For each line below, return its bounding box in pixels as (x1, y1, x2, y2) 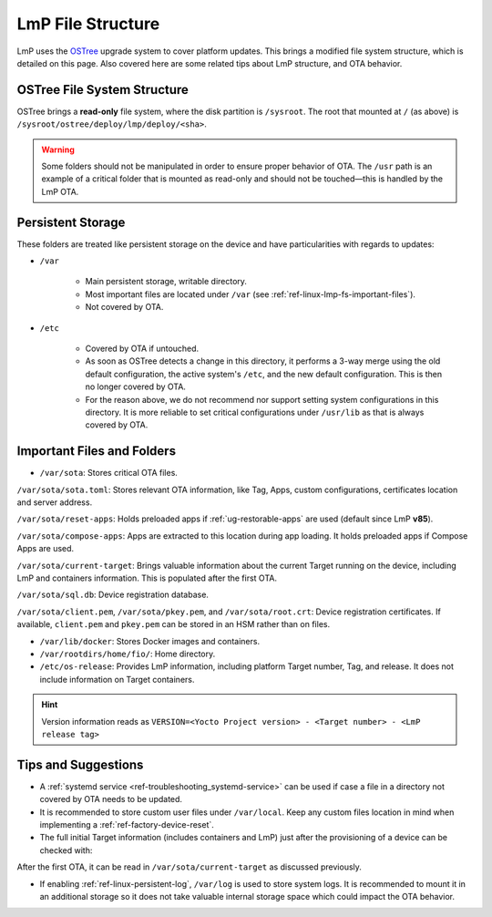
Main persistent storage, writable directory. (85, 276, 248, 287)
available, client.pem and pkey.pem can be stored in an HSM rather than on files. (16, 619, 331, 630)
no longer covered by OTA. (85, 381, 187, 392)
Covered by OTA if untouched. (85, 343, 200, 355)
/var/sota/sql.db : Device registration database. (16, 589, 210, 601)
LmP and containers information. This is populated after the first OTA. (16, 572, 278, 583)
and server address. (16, 497, 93, 508)
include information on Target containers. (39, 674, 195, 685)
